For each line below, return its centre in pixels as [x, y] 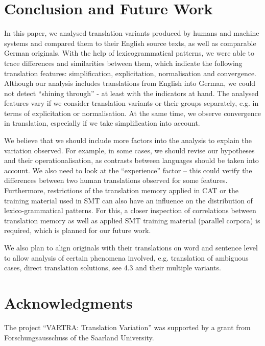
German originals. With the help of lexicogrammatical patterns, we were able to [129, 53]
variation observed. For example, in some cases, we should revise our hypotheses [129, 150]
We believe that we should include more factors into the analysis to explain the [128, 140]
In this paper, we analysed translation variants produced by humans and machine [132, 33]
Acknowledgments [68, 302]
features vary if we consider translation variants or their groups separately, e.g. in [131, 103]
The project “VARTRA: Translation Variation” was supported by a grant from [127, 327]
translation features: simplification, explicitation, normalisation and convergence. [130, 73]
